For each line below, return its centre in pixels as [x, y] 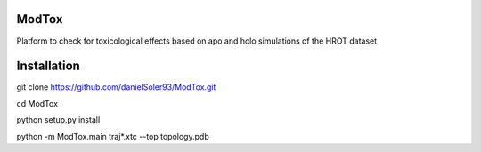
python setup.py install [58, 120]
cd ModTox [37, 103]
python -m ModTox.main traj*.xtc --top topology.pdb [113, 136]
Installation [48, 66]
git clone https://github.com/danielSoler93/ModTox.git [116, 87]
